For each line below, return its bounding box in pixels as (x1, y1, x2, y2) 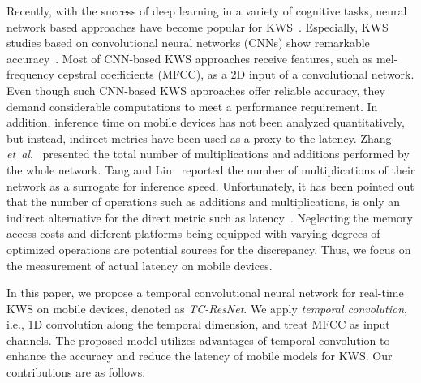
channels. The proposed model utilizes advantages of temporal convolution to (6, 331, 390, 348)
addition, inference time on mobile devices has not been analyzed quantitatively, (6, 114, 405, 131)
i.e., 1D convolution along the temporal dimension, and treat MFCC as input (6, 316, 390, 333)
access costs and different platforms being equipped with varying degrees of (6, 225, 380, 242)
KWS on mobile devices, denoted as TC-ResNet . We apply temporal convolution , (6, 299, 407, 316)
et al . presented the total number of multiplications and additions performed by (6, 145, 410, 162)
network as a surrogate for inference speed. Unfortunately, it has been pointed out (6, 177, 415, 194)
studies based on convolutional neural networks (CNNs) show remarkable (6, 34, 370, 51)
